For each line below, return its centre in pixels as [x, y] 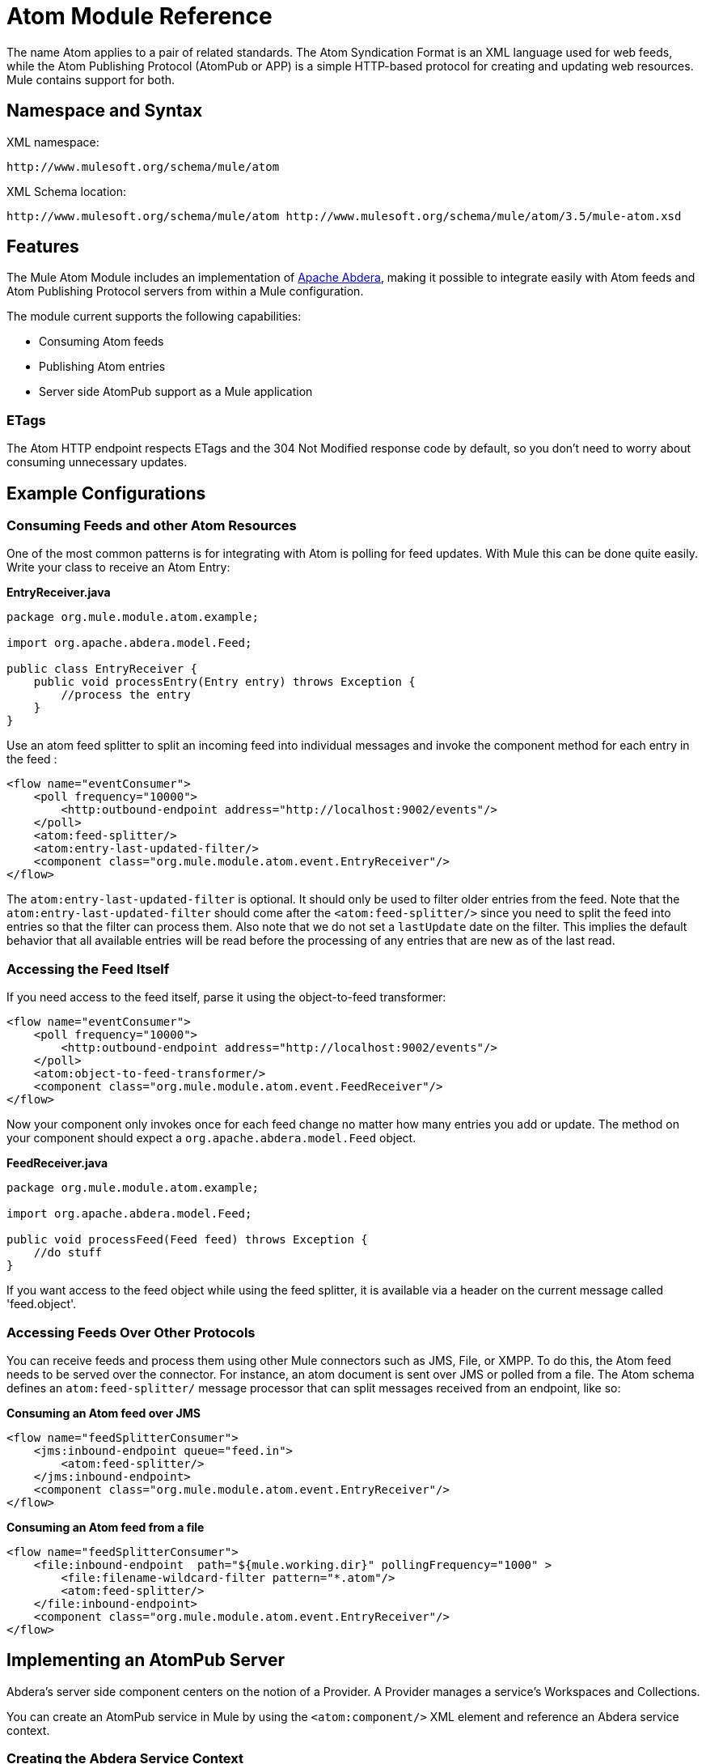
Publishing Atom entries [102, 367]
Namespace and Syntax [105, 111]
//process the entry [126, 695]
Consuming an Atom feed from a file [106, 1527]
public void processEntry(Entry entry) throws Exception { [224, 682]
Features [43, 247]
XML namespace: [53, 142]
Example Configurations [106, 493]
